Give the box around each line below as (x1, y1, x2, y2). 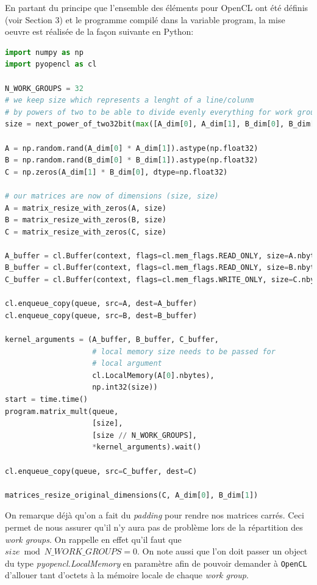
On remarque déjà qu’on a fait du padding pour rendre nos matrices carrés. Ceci (5, 509, 304, 521)
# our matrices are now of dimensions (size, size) (5, 191, 219, 200)
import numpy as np (5, 48, 84, 57)
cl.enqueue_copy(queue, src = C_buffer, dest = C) (5, 467, 198, 476)
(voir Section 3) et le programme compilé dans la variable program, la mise (5, 13, 285, 26)
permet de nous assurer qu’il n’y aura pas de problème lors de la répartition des (5, 520, 303, 533)
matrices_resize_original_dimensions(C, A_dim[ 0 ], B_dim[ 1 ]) (5, 490, 258, 500)
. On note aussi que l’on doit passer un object (137, 545, 308, 558)
